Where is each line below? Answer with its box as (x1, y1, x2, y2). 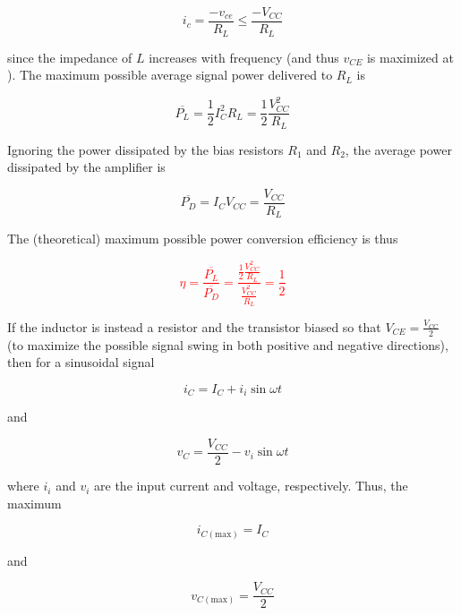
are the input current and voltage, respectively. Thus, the (94, 476, 408, 495)
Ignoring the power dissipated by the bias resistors (7, 140, 284, 158)
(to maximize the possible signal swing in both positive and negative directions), (7, 335, 448, 354)
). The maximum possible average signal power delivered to (7, 65, 333, 84)
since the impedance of (7, 47, 132, 66)
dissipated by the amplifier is (7, 158, 166, 176)
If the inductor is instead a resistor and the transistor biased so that (7, 317, 381, 336)
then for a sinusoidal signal (7, 353, 155, 372)
